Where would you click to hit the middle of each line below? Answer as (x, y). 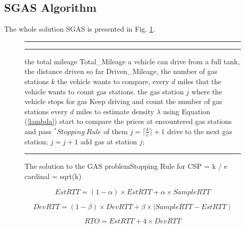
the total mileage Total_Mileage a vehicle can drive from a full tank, (132, 61)
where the (207, 91)
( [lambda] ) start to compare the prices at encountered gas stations (128, 121)
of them (116, 131)
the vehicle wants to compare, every (113, 81)
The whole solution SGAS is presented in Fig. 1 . (80, 29)
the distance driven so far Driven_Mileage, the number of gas (121, 71)
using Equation (187, 111)
